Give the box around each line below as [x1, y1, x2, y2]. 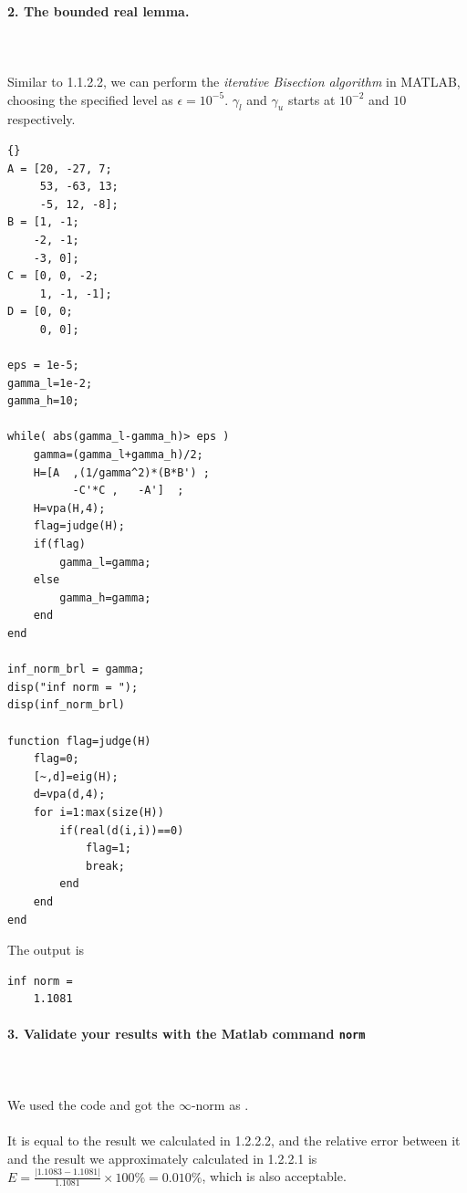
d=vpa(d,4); [33, 788, 106, 801]
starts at [287, 89, 336, 109]
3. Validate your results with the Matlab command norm [7, 1024, 366, 1043]
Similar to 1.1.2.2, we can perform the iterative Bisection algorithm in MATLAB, [7, 71, 461, 90]
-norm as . [191, 1094, 249, 1114]
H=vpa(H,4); [33, 501, 106, 515]
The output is [7, 940, 85, 959]
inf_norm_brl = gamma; [7, 663, 145, 676]
